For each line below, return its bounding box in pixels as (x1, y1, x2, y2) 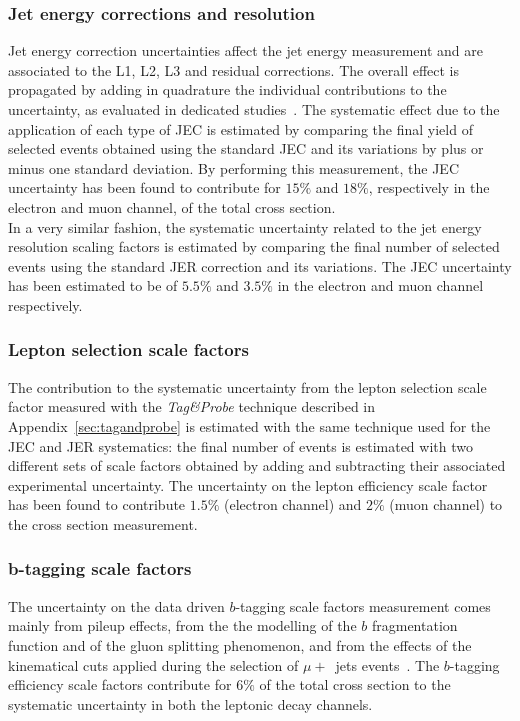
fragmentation (371, 615, 458, 636)
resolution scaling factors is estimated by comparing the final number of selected (8, 236, 500, 257)
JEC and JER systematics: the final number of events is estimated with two (8, 435, 473, 456)
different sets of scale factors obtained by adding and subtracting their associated (8, 455, 506, 476)
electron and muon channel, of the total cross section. (8, 196, 336, 217)
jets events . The (335, 654, 440, 675)
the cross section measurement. (8, 513, 198, 534)
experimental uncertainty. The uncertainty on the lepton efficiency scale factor (8, 474, 488, 495)
